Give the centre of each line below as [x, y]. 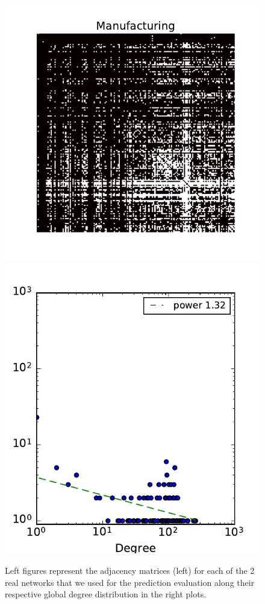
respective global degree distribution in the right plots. [106, 594]
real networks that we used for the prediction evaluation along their [130, 582]
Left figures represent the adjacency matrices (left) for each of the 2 [130, 570]
